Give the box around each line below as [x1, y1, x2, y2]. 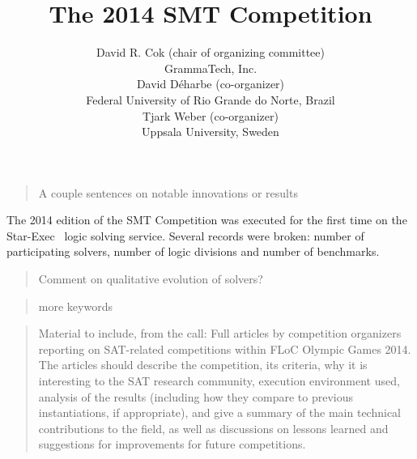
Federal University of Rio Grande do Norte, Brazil [86, 91, 335, 108]
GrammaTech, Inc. [164, 59, 257, 76]
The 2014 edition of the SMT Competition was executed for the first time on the [6, 211, 407, 228]
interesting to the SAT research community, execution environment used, [38, 372, 400, 389]
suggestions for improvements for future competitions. [38, 436, 306, 453]
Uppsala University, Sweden [142, 123, 279, 140]
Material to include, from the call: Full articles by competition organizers [38, 325, 402, 342]
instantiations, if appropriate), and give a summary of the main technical [38, 404, 402, 421]
